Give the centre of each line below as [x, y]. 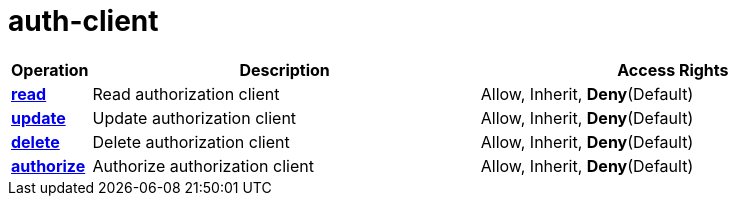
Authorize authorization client [203, 165]
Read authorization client [186, 93]
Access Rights [673, 69]
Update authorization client [194, 117]
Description [284, 69]
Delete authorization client [191, 141]
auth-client [83, 21]
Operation [50, 69]
